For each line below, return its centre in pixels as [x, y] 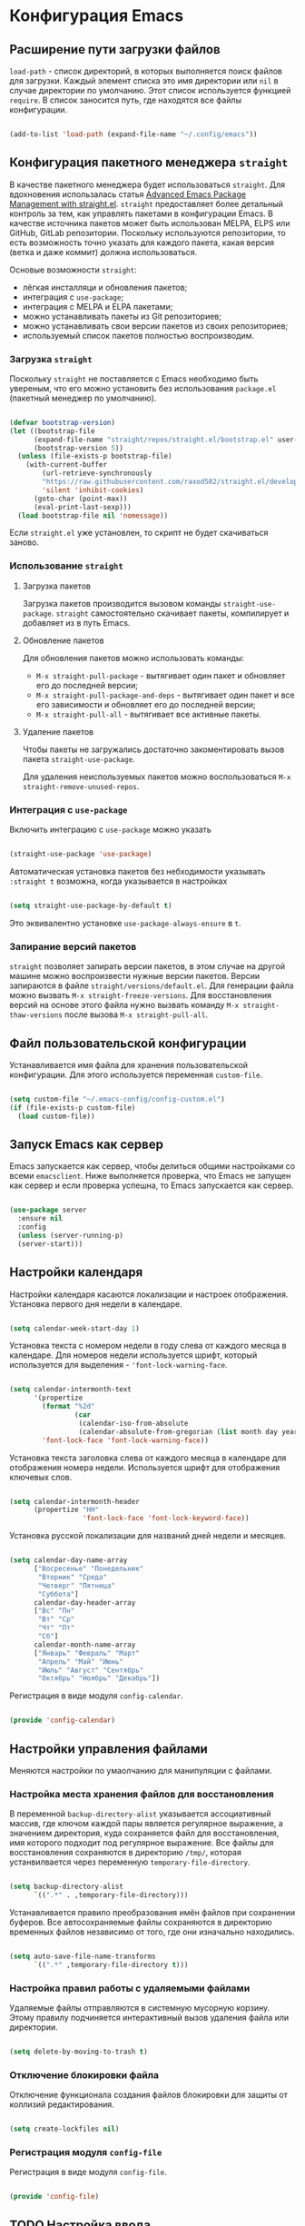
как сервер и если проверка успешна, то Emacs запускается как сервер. [152, 1185]
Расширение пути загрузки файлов [115, 49]
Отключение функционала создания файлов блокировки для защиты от [149, 2095]
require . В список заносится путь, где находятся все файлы [126, 100]
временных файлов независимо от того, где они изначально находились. [152, 1932]
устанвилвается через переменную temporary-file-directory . [130, 1862]
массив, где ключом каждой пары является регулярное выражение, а [146, 1824]
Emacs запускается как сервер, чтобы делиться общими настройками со [152, 1166]
